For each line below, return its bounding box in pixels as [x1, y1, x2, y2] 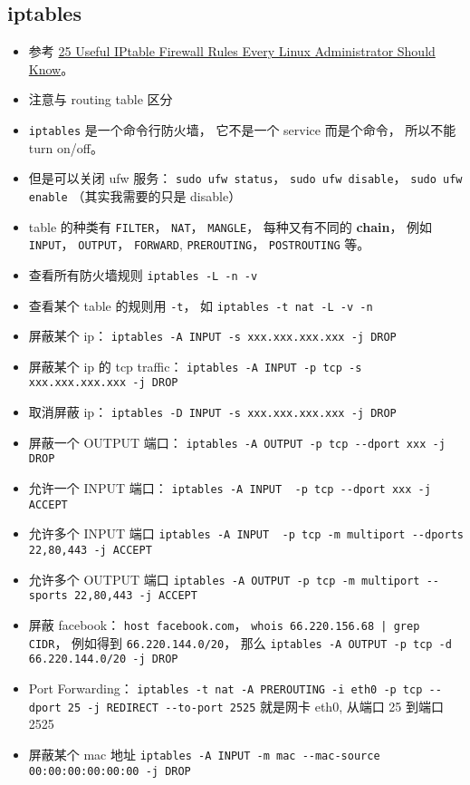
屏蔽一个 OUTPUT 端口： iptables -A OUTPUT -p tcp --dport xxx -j [28, 432, 446, 451]
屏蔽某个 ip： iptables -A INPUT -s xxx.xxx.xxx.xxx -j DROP [28, 326, 397, 345]
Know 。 [28, 59, 74, 78]
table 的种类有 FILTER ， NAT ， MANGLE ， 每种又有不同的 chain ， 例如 [28, 217, 433, 236]
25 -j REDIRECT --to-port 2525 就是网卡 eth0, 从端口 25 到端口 [67, 696, 445, 715]
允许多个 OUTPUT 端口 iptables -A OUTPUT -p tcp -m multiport [28, 569, 420, 588]
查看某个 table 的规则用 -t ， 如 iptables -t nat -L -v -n [28, 296, 373, 315]
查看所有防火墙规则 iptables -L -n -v [28, 265, 258, 284]
